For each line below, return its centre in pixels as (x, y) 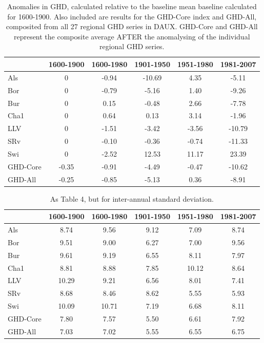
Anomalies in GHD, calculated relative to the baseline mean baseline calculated (132, 6)
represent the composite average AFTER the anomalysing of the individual (132, 36)
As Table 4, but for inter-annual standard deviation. (132, 198)
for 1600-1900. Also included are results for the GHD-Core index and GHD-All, (132, 16)
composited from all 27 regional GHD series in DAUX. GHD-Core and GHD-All (132, 26)
